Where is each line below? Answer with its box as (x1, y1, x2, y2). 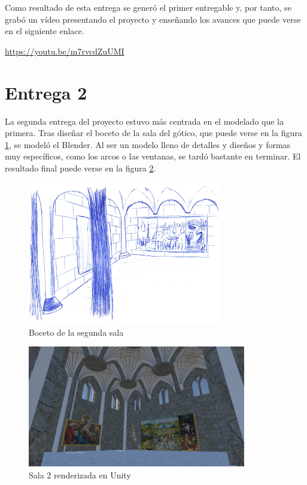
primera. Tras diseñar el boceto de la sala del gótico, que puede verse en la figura (5, 126, 302, 139)
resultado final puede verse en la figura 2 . (5, 161, 156, 174)
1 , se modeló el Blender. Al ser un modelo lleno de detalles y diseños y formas (5, 138, 291, 150)
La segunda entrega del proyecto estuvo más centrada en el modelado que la (5, 115, 284, 127)
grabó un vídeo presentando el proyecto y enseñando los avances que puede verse (5, 13, 301, 25)
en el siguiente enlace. (5, 25, 84, 37)
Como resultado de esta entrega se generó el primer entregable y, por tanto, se (5, 1, 291, 13)
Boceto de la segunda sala (29, 326, 124, 338)
